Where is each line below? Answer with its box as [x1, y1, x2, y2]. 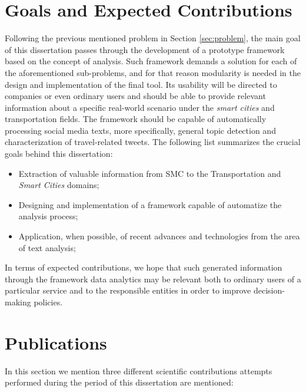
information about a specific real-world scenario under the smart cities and [5, 101, 275, 113]
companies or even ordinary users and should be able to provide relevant [5, 90, 266, 102]
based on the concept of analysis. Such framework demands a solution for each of [5, 55, 297, 67]
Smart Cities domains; [18, 179, 99, 191]
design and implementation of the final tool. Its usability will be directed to [5, 78, 277, 90]
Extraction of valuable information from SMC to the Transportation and [18, 167, 281, 179]
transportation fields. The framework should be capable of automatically [5, 113, 267, 125]
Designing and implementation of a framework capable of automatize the [18, 198, 282, 210]
